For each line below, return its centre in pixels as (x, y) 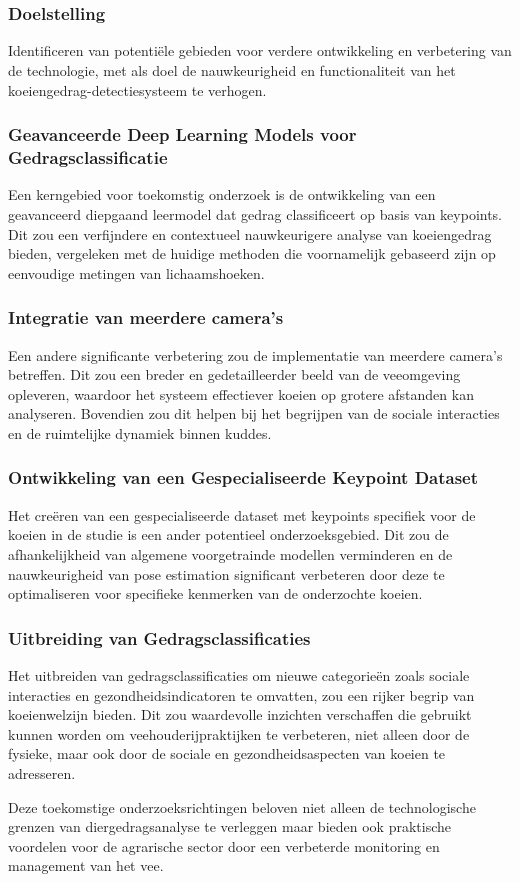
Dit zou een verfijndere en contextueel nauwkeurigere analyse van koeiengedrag (250, 233)
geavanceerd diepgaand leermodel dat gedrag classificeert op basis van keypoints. (255, 214)
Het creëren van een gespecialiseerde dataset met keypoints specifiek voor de (242, 514)
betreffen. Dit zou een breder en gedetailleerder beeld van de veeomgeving (234, 374)
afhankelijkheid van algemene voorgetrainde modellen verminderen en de (230, 553)
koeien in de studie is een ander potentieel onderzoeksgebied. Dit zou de (228, 534)
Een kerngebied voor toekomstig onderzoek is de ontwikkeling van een (222, 194)
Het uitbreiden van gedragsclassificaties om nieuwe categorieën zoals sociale (239, 674)
